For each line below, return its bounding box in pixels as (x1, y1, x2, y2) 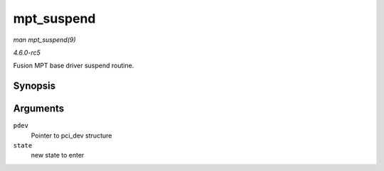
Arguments (13, 103, 65, 115)
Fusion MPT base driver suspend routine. (13, 61, 134, 70)
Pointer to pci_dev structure (31, 131, 112, 140)
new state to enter (31, 151, 85, 160)
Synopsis (13, 80, 56, 92)
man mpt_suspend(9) (13, 35, 76, 44)
